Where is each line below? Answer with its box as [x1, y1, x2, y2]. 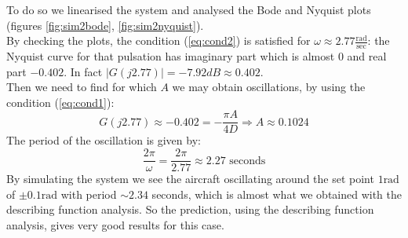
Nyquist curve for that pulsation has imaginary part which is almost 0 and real [6, 48, 387, 64]
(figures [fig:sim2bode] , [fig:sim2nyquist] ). [6, 16, 204, 33]
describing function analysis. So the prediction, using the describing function [6, 201, 374, 218]
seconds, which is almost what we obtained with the [151, 185, 403, 202]
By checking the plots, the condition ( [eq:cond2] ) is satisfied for [6, 32, 311, 49]
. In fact [64, 63, 103, 79]
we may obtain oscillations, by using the [172, 79, 366, 95]
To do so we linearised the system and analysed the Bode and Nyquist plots [6, 2, 371, 17]
